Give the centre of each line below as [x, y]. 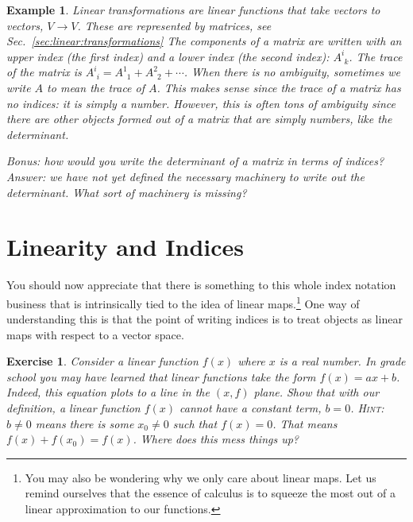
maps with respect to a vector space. [95, 334]
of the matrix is [44, 72]
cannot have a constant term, [251, 408]
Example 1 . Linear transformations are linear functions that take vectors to [193, 10]
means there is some [85, 423]
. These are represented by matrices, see [174, 25]
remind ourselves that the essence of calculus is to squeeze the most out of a [210, 493]
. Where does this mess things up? [216, 439]
